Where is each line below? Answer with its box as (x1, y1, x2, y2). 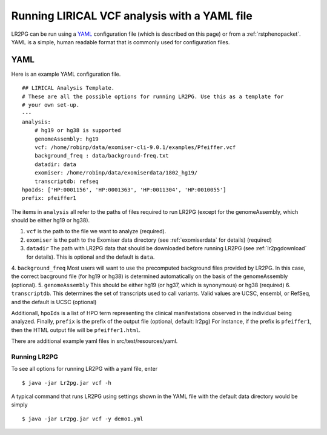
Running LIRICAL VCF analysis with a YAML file (11, 9, 253, 22)
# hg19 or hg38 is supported (34, 127, 121, 134)
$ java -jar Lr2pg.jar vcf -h (22, 379, 112, 386)
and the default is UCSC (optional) (11, 298, 97, 305)
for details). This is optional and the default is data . (26, 253, 155, 261)
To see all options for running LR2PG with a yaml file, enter (11, 365, 157, 373)
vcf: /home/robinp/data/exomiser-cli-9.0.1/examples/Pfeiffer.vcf (34, 144, 236, 151)
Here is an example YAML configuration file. (11, 70, 121, 78)
